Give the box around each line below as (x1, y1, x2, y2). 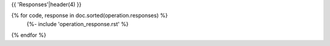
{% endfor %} (11, 31, 46, 39)
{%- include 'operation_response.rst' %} (26, 20, 129, 27)
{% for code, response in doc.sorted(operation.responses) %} (11, 12, 168, 19)
